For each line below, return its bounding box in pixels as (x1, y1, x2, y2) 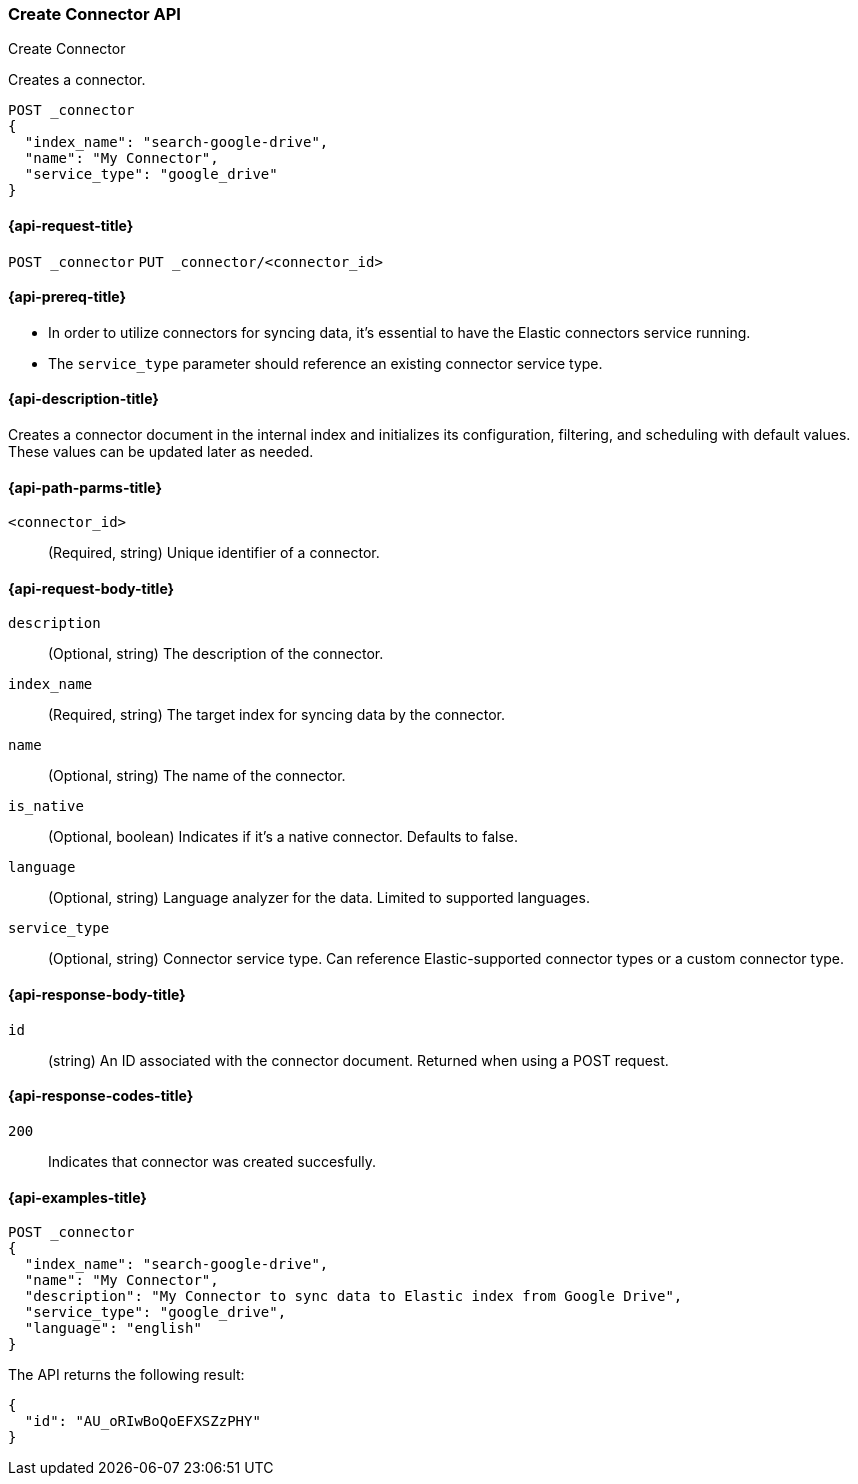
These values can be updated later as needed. (8, 443, 314, 461)
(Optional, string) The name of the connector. (48, 767, 346, 785)
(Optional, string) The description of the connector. (48, 645, 384, 663)
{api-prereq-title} (8, 288, 127, 306)
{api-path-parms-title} (8, 478, 163, 496)
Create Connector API (8, 4, 181, 24)
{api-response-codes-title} (8, 1087, 194, 1105)
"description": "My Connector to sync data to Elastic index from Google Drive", (24, 1288, 683, 1305)
